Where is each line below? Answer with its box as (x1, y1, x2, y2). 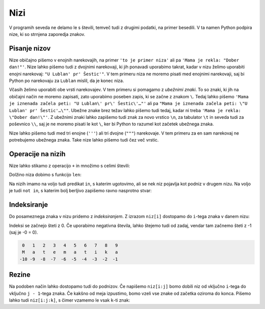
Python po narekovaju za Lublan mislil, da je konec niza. (9, 78, 124, 84)
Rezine (9, 271, 30, 279)
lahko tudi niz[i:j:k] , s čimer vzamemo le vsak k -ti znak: (9, 297, 130, 303)
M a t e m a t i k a (22, 250, 118, 255)
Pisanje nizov (9, 44, 51, 53)
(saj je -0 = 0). (9, 229, 38, 235)
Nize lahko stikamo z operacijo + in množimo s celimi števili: (9, 163, 130, 169)
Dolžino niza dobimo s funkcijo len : (9, 172, 82, 178)
